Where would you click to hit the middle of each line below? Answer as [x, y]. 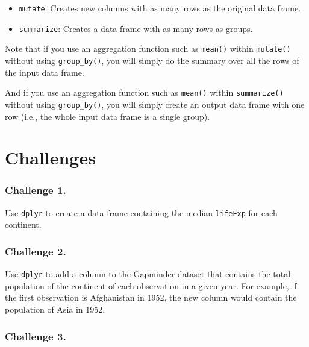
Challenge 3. [36, 336]
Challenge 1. [36, 190]
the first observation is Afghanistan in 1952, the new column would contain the [151, 297]
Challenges [50, 158]
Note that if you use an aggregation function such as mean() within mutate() [148, 48]
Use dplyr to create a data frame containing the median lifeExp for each [141, 212]
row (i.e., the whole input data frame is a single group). [108, 116]
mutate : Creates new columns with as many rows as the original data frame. [160, 8]
